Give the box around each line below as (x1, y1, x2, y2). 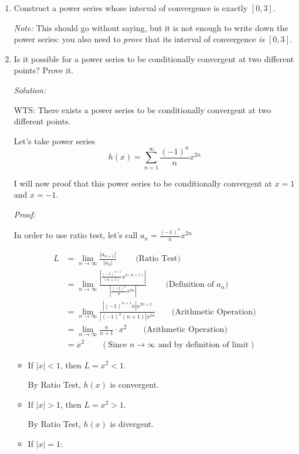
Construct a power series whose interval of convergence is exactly (13, 2, 248, 13)
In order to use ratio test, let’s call (13, 229, 138, 241)
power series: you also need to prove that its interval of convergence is (13, 33, 265, 45)
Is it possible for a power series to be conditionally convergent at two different (13, 52, 294, 65)
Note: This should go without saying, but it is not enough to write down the (13, 21, 288, 33)
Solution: (13, 83, 46, 96)
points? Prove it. (13, 64, 74, 76)
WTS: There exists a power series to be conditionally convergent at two (13, 103, 271, 116)
